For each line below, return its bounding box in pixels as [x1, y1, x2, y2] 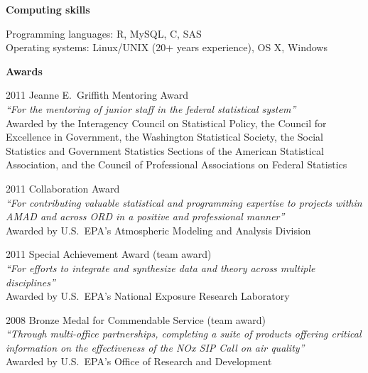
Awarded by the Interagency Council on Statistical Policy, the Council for [6, 115, 327, 130]
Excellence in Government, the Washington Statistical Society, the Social [6, 129, 323, 144]
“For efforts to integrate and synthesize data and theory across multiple [6, 260, 315, 275]
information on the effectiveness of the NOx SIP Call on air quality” [6, 340, 305, 355]
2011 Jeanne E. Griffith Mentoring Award [6, 87, 188, 102]
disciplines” [6, 274, 55, 289]
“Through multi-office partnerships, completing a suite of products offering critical [6, 326, 362, 341]
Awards [6, 63, 43, 78]
